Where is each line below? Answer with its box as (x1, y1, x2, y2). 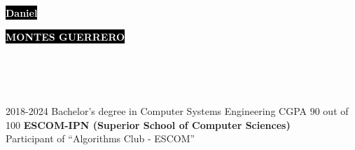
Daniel (6, 6, 38, 20)
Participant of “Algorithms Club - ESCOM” (6, 131, 195, 146)
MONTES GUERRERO (6, 29, 125, 43)
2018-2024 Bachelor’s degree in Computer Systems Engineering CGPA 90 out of (6, 103, 349, 118)
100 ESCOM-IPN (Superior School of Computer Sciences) (6, 117, 291, 132)
